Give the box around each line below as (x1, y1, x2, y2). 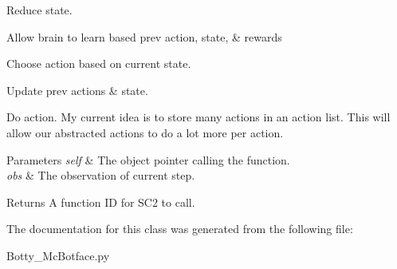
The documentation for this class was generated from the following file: (6, 220, 353, 237)
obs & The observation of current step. (6, 167, 195, 184)
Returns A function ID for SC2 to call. (6, 193, 195, 210)
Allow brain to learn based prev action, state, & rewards (6, 28, 282, 45)
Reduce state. (6, 2, 73, 18)
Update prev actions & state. (6, 81, 148, 98)
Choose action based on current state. (6, 55, 191, 72)
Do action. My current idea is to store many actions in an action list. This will (6, 109, 391, 125)
